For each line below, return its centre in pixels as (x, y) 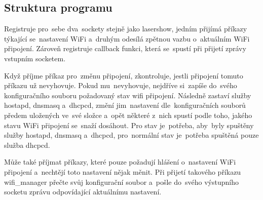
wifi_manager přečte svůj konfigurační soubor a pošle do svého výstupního (121, 182)
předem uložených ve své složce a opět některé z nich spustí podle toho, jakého (128, 115)
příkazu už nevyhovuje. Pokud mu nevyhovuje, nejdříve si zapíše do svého (121, 85)
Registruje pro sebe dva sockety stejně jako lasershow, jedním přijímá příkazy (126, 29)
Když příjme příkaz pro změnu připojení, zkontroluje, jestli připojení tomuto (124, 75)
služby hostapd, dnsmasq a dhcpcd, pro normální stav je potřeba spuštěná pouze (131, 135)
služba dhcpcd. (27, 145)
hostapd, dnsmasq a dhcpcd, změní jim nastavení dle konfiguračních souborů (125, 105)
